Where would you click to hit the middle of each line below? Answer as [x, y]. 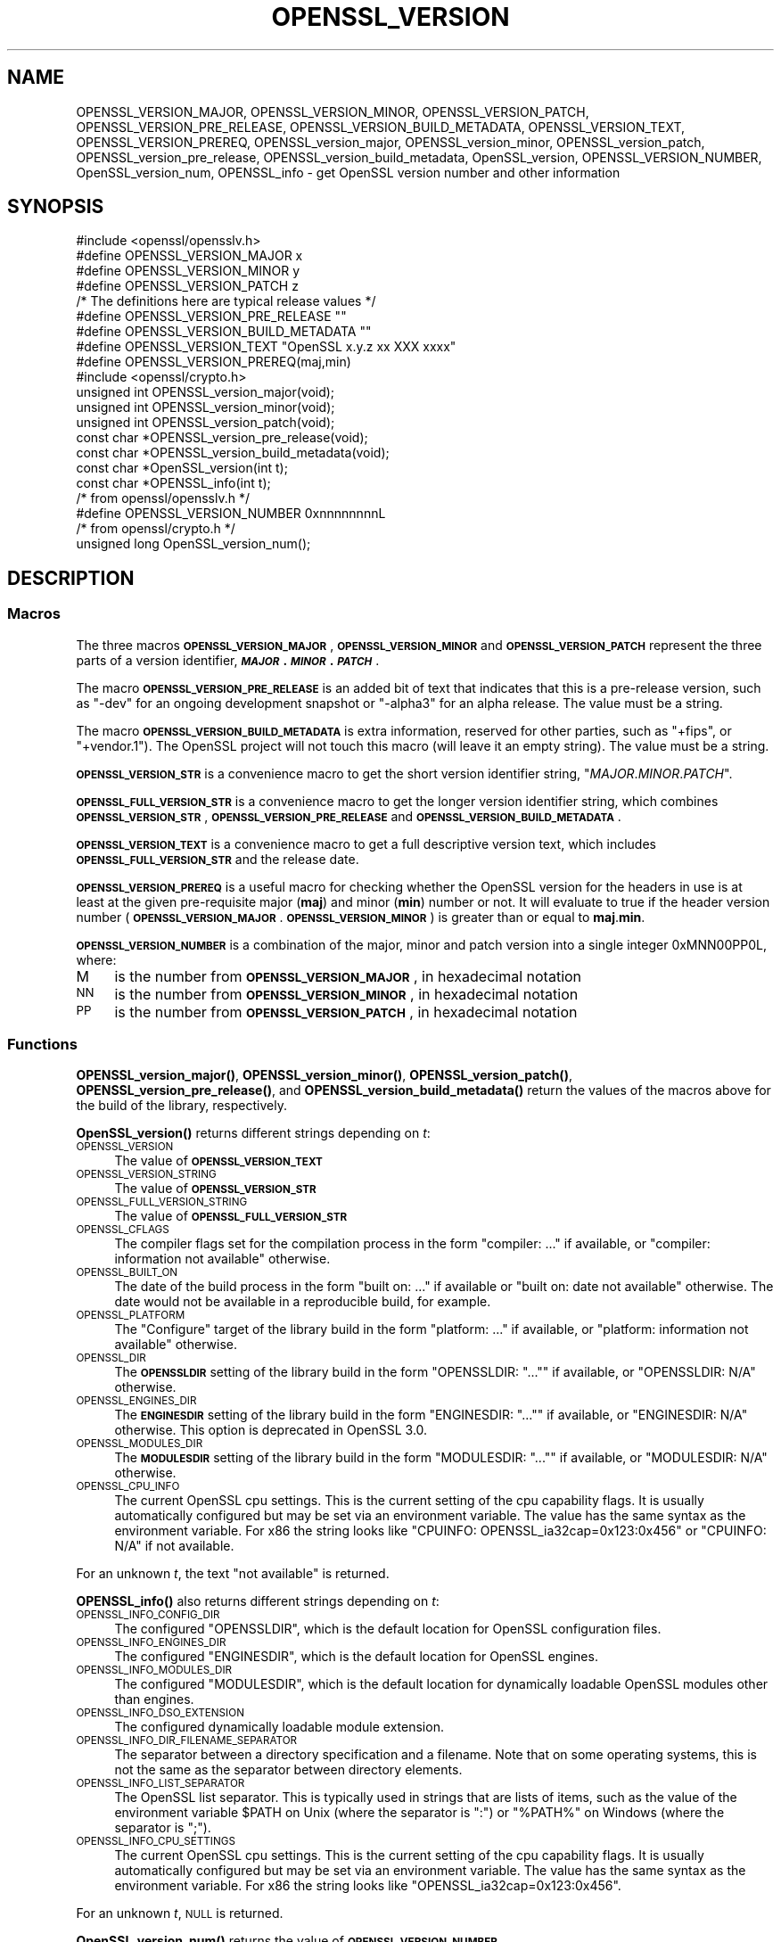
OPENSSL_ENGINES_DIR [136, 1401]
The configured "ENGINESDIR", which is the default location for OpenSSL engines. [356, 1657]
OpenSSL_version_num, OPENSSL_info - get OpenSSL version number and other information [348, 172]
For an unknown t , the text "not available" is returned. [233, 1574]
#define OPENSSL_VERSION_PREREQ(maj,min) [214, 362]
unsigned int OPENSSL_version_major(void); [206, 392]
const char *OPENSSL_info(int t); [173, 483]
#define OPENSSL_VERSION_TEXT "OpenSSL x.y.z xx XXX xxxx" [266, 347]
